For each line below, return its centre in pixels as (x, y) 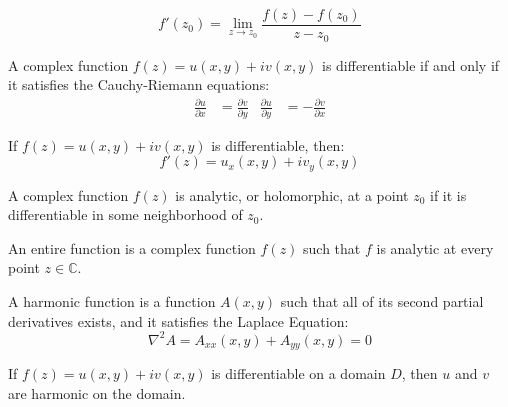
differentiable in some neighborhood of (125, 214)
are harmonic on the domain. (97, 392)
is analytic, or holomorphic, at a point (292, 194)
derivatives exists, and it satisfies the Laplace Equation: (178, 320)
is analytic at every (435, 247)
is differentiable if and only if (410, 64)
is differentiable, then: (278, 144)
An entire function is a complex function (132, 247)
